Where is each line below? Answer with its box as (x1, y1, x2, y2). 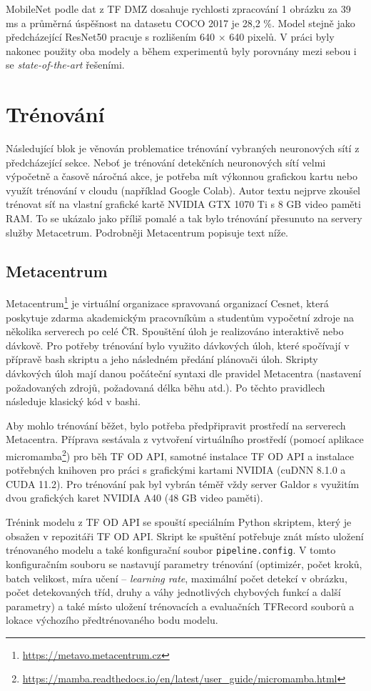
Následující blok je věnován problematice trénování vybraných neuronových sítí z (6, 141, 360, 156)
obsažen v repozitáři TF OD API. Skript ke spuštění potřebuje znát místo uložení (6, 528, 364, 543)
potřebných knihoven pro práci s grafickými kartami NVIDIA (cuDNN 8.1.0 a (6, 462, 346, 477)
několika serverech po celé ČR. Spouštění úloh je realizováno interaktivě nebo (6, 324, 344, 339)
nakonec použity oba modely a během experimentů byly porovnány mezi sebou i (6, 43, 357, 58)
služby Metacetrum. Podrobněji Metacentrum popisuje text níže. (6, 224, 288, 239)
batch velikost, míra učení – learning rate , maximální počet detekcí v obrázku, (6, 570, 347, 585)
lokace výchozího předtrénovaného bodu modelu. (6, 612, 218, 627)
